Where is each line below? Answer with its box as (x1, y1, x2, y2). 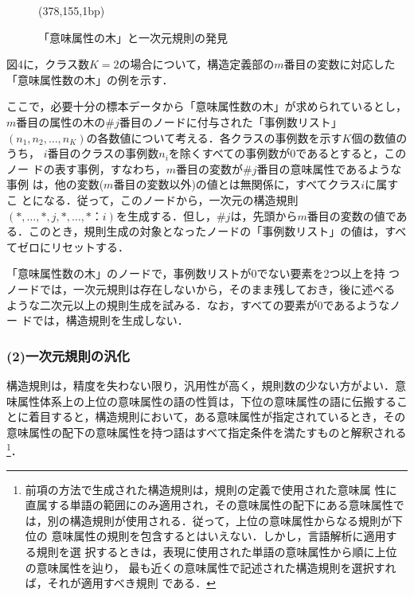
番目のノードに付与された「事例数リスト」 (119, 113, 342, 130)
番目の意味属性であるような (256, 160, 402, 177)
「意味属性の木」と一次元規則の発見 (38, 29, 228, 45)
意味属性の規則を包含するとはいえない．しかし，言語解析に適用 (51, 528, 386, 544)
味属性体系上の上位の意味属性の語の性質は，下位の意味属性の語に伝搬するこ (6, 392, 408, 409)
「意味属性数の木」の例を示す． (6, 71, 174, 88)
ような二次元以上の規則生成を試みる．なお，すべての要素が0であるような (6, 296, 390, 313)
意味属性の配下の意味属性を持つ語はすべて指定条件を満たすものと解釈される (6, 423, 407, 440)
